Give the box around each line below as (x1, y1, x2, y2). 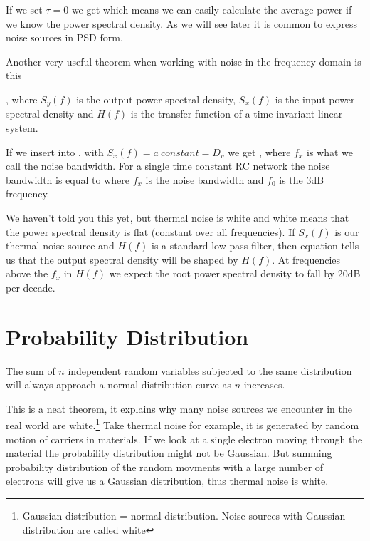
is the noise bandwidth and (145, 172, 264, 187)
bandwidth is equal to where (6, 172, 129, 187)
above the (6, 266, 48, 281)
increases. (243, 377, 285, 392)
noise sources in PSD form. (6, 30, 123, 45)
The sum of (6, 363, 55, 378)
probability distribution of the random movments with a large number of (6, 459, 324, 474)
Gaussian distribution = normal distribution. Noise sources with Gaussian (22, 508, 346, 523)
